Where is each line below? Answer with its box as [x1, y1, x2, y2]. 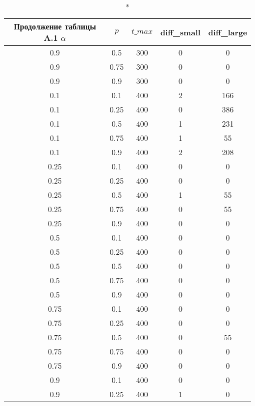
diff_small [160, 26, 201, 38]
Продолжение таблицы [14, 21, 96, 32]
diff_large [208, 26, 247, 38]
